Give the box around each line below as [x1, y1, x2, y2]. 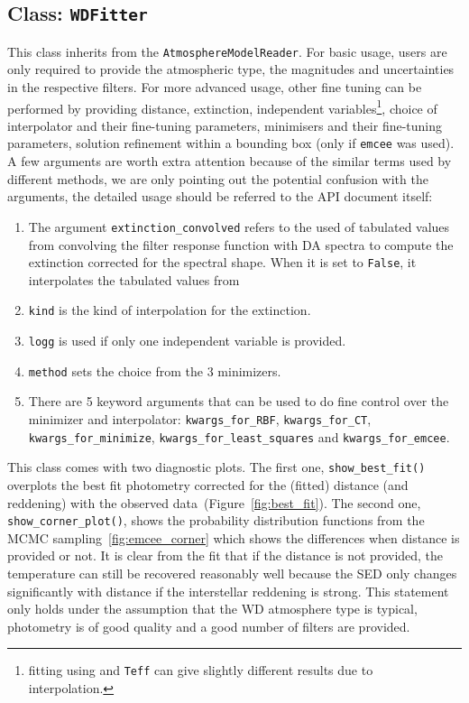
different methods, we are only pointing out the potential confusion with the [7, 169, 428, 188]
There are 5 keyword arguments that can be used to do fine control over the [28, 392, 449, 411]
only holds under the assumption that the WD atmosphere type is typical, [7, 599, 418, 618]
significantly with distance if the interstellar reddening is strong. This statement [7, 581, 449, 600]
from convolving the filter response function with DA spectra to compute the [28, 235, 454, 254]
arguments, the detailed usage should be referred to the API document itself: [7, 187, 433, 206]
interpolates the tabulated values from [28, 270, 240, 289]
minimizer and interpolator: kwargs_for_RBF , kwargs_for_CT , [28, 409, 372, 428]
